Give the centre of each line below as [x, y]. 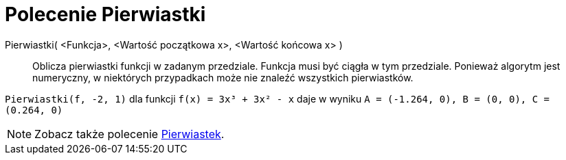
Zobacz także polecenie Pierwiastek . [129, 134]
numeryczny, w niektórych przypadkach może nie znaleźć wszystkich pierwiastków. [223, 77]
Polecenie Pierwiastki [105, 14]
